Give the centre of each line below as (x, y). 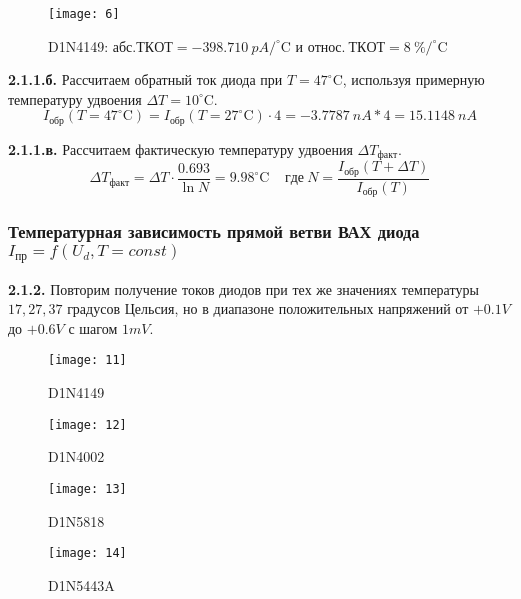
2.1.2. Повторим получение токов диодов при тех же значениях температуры (243, 288)
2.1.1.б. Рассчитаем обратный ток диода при (145, 79)
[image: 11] (87, 360)
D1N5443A (81, 584)
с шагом (93, 327)
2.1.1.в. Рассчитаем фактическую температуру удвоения (180, 148)
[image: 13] (87, 488)
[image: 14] (87, 553)
